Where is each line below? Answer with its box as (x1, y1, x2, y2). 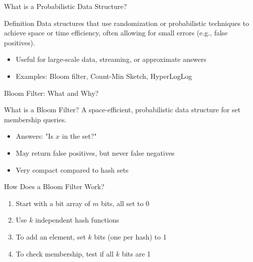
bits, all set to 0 (101, 198, 150, 208)
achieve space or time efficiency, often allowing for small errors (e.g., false (4, 27, 228, 38)
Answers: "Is (15, 131, 53, 141)
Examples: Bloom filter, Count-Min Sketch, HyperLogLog (15, 70, 192, 81)
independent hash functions (35, 215, 119, 225)
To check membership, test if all (15, 248, 114, 259)
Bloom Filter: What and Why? (4, 87, 99, 98)
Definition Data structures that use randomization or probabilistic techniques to (4, 17, 250, 28)
